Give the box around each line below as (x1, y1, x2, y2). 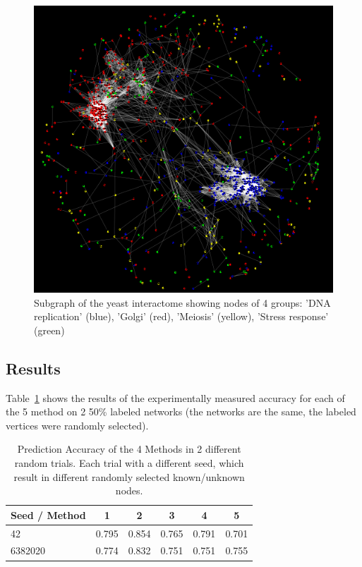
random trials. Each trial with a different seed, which (14, 456, 244, 470)
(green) (34, 322, 65, 337)
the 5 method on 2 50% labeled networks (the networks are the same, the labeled (6, 404, 356, 419)
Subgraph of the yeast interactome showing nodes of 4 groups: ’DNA (34, 295, 331, 310)
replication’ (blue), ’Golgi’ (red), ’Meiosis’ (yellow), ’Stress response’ (34, 309, 329, 324)
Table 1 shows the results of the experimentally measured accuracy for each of (6, 390, 345, 405)
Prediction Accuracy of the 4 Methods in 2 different (17, 441, 241, 456)
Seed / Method (11, 507, 86, 522)
